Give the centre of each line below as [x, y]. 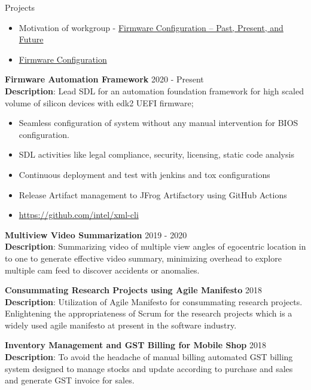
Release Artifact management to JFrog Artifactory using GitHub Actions [153, 194]
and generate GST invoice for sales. [70, 380]
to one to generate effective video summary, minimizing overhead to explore [143, 258]
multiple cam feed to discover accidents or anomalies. [102, 270]
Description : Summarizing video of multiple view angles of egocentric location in [155, 246]
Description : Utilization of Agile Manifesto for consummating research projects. [154, 301]
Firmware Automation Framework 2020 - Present [104, 79]
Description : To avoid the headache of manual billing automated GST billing [149, 357]
